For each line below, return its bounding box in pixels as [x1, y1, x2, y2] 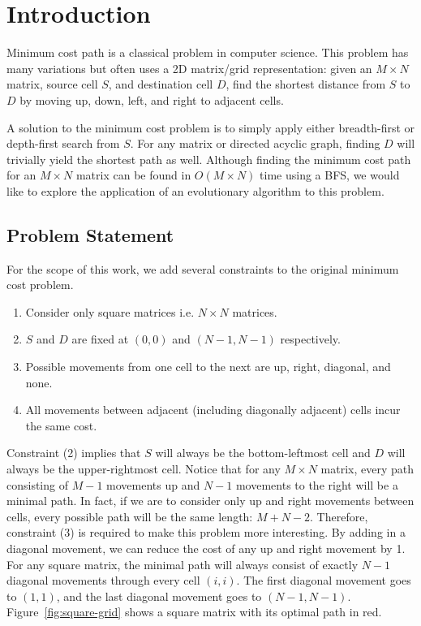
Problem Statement [6, 222, 174, 247]
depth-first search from [6, 135, 120, 152]
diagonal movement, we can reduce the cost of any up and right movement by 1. [6, 539, 406, 556]
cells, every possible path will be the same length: [6, 507, 253, 525]
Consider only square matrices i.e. [25, 303, 195, 320]
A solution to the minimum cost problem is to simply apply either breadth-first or [6, 119, 415, 136]
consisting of [6, 476, 68, 493]
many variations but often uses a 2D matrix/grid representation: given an [6, 59, 372, 76]
